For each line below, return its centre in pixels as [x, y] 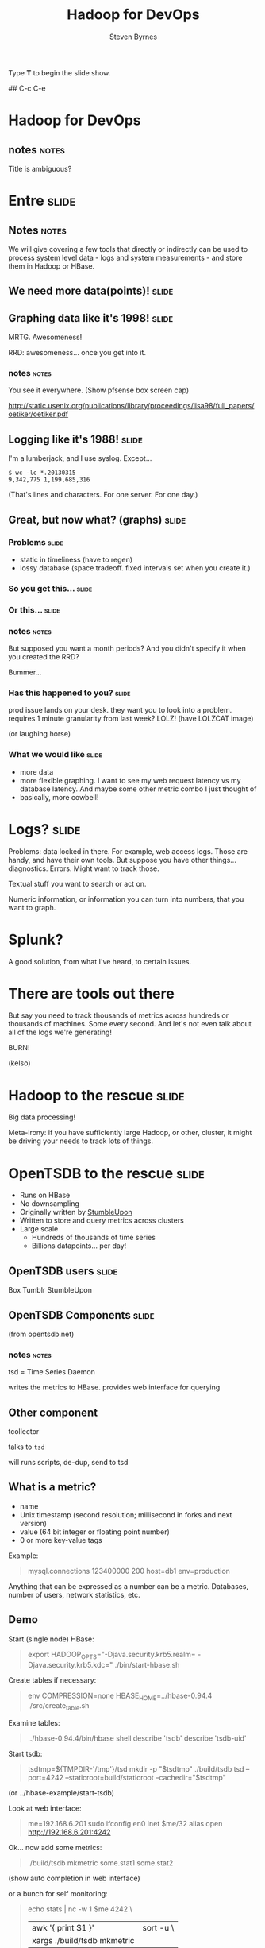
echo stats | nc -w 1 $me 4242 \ [80, 1909]
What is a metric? [52, 1487]
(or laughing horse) [40, 734]
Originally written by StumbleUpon [76, 1212]
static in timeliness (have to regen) [76, 559]
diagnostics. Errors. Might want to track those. [84, 868]
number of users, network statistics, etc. [74, 1594]
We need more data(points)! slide [91, 291]
